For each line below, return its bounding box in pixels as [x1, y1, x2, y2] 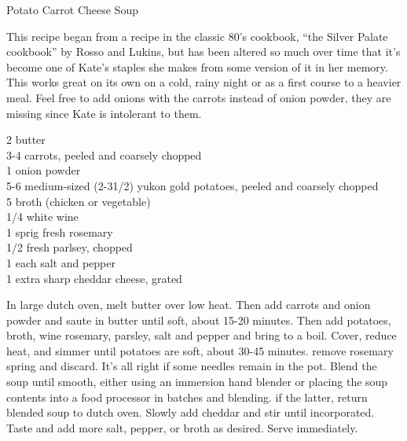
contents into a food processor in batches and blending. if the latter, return [6, 388, 368, 405]
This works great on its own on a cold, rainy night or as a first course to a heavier [6, 74, 401, 90]
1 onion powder [6, 162, 81, 178]
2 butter [6, 131, 46, 148]
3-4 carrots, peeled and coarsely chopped [6, 146, 202, 163]
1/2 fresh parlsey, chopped [6, 239, 133, 255]
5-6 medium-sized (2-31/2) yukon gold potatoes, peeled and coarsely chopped [6, 177, 379, 193]
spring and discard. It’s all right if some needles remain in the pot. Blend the [6, 358, 377, 374]
